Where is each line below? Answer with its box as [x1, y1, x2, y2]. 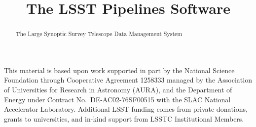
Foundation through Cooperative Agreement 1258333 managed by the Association [4, 75, 252, 85]
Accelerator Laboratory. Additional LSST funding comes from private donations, [4, 104, 248, 114]
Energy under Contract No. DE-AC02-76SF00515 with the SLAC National [4, 94, 231, 104]
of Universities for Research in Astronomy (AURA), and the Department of [4, 85, 232, 95]
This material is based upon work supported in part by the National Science [4, 65, 235, 75]
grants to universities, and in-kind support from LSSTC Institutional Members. [4, 113, 244, 124]
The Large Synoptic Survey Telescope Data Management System [15, 30, 183, 38]
